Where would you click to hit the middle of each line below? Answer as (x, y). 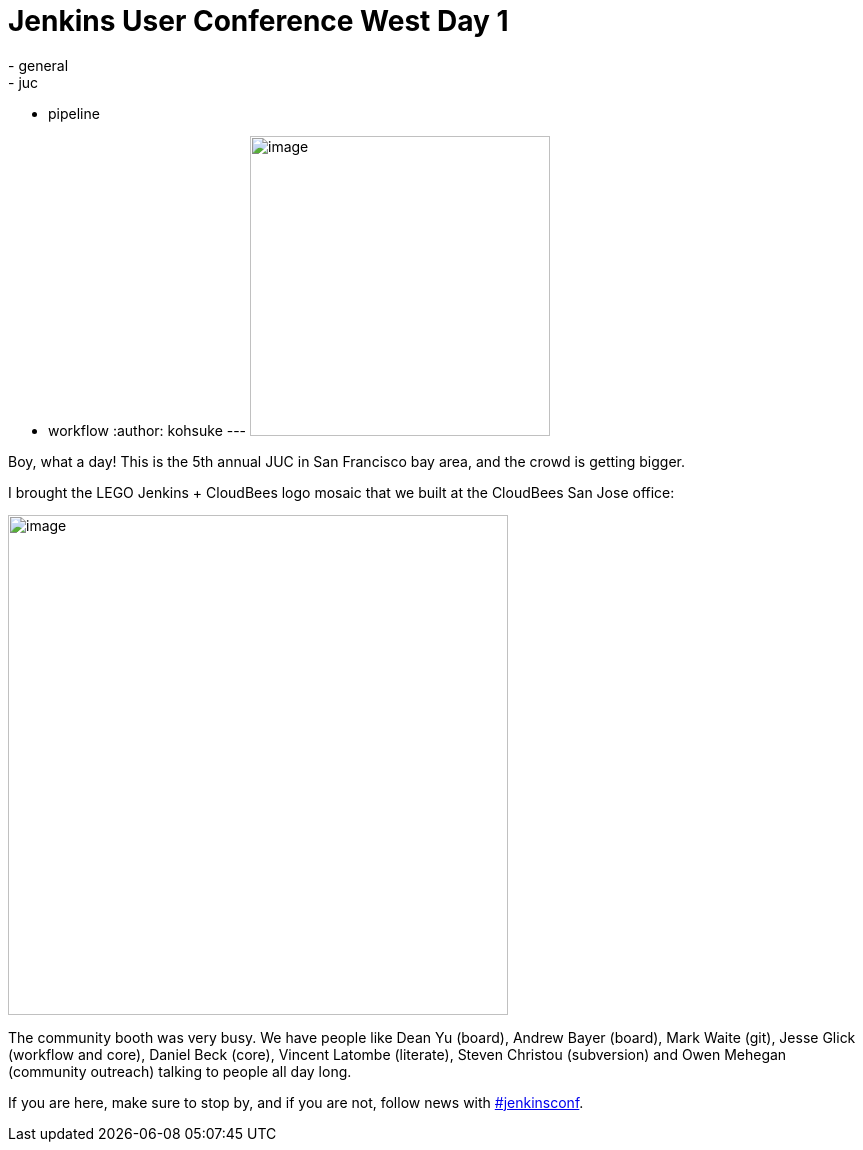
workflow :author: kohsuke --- (147, 430)
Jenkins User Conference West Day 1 (258, 21)
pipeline (74, 113)
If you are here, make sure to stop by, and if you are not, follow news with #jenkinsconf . (296, 1102)
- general (38, 65)
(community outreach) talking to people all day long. (180, 1071)
